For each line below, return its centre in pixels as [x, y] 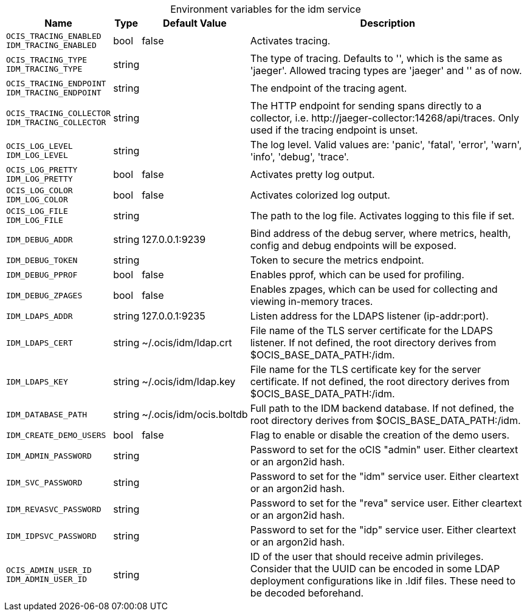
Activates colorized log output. [320, 195]
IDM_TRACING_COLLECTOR [56, 122]
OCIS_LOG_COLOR [40, 190]
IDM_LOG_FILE [35, 220]
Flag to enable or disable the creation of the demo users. [380, 435]
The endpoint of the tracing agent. [329, 88]
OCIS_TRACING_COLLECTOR [59, 113]
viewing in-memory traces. [312, 301]
